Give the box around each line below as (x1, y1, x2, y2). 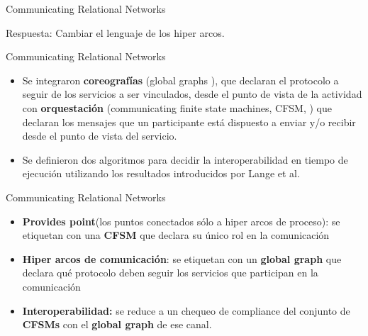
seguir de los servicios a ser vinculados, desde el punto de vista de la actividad (22, 86, 362, 101)
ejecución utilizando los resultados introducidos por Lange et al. (22, 166, 300, 181)
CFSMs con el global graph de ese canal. (22, 317, 212, 332)
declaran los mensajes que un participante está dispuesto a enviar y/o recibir (22, 114, 356, 129)
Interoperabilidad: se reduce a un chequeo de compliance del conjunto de (22, 303, 350, 318)
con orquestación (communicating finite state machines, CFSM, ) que (22, 100, 332, 115)
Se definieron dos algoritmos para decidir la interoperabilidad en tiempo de (22, 152, 348, 167)
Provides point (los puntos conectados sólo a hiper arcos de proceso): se (22, 213, 340, 228)
